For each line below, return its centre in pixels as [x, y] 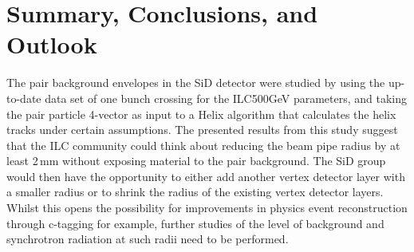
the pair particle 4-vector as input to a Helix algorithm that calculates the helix [201, 114]
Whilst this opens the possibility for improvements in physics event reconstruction [207, 208]
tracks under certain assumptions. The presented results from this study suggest [202, 130]
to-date [24, 98]
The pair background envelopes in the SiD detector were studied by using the [196, 83]
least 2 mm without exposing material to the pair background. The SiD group [196, 161]
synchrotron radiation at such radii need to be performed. [148, 239]
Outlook [52, 44]
